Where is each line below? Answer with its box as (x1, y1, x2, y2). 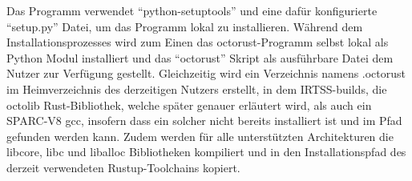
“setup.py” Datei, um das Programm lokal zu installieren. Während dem (6, 18, 363, 34)
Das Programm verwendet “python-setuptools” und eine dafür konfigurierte (6, 2, 378, 18)
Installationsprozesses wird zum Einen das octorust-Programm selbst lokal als (6, 34, 389, 50)
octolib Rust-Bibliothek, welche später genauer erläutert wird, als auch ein (6, 96, 372, 113)
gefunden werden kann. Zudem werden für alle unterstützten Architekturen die (6, 127, 394, 144)
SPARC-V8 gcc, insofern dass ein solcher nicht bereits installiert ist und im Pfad (6, 112, 402, 129)
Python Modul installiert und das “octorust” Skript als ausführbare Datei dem (6, 49, 394, 66)
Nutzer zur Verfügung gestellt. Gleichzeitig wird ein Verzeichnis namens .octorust (6, 65, 406, 82)
